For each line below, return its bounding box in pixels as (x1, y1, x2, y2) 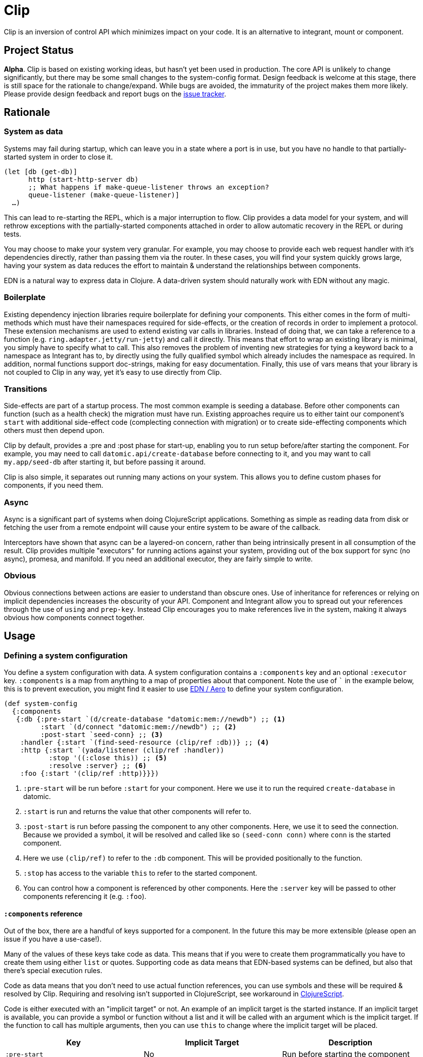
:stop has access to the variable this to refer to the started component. (23, 869, 257, 878)
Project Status (4, 44, 74, 57)
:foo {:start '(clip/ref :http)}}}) (20, 769, 159, 778)
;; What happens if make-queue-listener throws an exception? (28, 183, 269, 191)
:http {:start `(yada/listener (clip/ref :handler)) (20, 746, 225, 754)
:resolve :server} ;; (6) (48, 762, 147, 770)
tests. (4, 229, 21, 238)
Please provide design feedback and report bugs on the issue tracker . (4, 89, 227, 98)
